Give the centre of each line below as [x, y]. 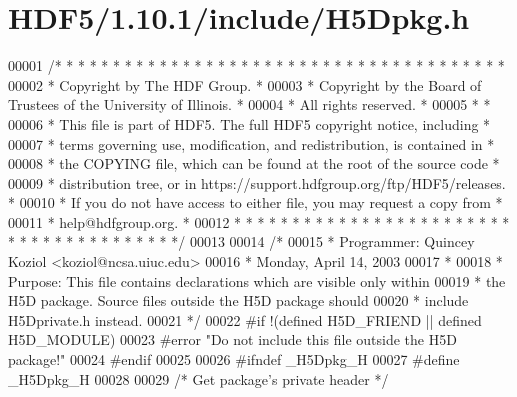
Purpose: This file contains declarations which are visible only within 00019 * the [257, 280]
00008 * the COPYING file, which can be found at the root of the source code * [254, 163]
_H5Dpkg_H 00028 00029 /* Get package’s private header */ [198, 378]
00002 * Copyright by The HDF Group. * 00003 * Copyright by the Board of [245, 84]
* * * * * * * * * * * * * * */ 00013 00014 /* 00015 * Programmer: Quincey [241, 241]
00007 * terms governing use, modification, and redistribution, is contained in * [251, 143]
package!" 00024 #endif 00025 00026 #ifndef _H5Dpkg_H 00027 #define [234, 359]
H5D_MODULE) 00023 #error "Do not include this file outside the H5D [232, 339]
